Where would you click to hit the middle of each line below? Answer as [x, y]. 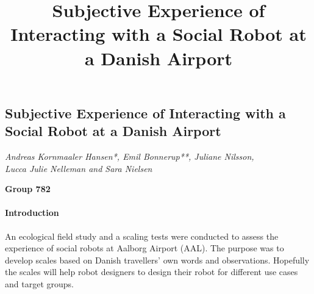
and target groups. [39, 283]
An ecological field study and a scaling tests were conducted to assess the [142, 236]
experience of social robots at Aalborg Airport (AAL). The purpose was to [145, 248]
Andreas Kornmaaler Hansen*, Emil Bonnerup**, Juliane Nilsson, [130, 156]
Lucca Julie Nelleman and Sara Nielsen [79, 168]
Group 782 [28, 189]
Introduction [32, 213]
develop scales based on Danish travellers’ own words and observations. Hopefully [157, 260]
